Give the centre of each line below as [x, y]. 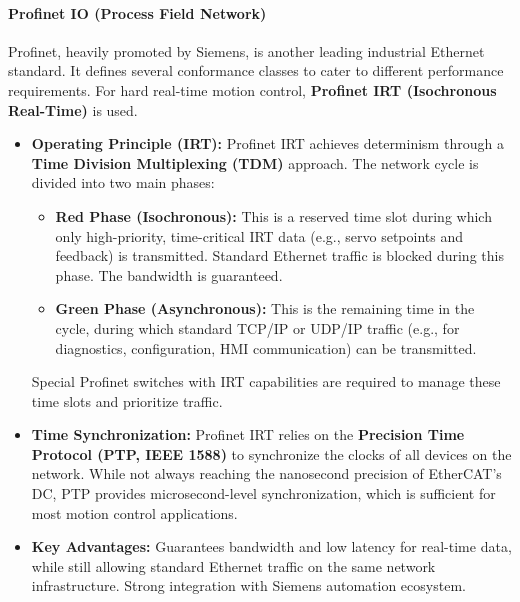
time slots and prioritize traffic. [127, 400]
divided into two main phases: [123, 182]
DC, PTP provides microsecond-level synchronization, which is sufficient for [263, 493]
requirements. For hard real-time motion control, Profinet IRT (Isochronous [252, 89]
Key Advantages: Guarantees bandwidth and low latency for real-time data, [271, 546]
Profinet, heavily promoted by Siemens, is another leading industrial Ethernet [246, 50]
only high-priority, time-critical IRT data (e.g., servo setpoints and [259, 235]
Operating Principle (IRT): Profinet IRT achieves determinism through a [267, 143]
